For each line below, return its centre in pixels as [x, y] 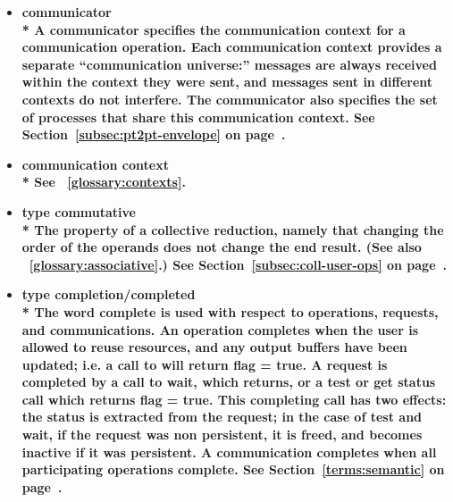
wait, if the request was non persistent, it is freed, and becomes [222, 435]
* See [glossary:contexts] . [104, 182]
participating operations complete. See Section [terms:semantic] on [233, 469]
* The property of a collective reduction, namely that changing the [233, 229]
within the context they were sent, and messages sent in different [227, 82]
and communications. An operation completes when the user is [220, 329]
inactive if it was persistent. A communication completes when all [229, 452]
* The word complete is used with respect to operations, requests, [230, 311]
